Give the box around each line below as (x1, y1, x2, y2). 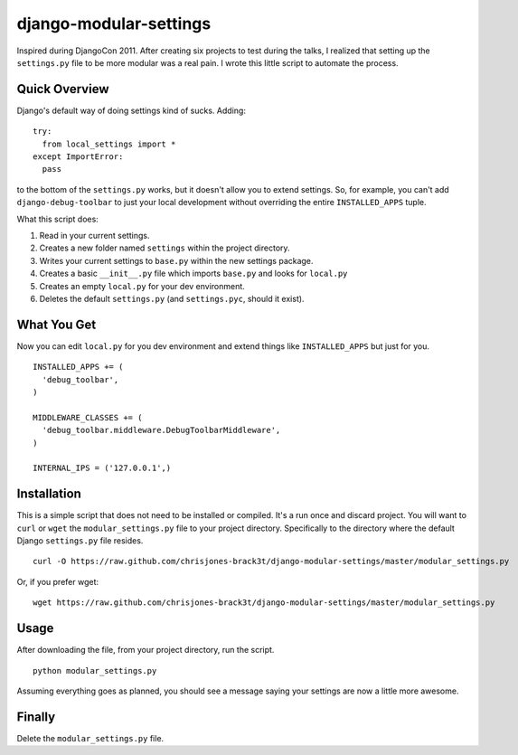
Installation (16, 486, 81, 502)
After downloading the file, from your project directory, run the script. (16, 645, 275, 656)
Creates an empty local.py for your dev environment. (39, 280, 246, 291)
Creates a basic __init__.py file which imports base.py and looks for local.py (39, 268, 348, 279)
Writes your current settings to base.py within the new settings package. (39, 255, 314, 266)
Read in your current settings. (39, 230, 150, 241)
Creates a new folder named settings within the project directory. (39, 242, 290, 253)
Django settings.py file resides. (16, 535, 144, 546)
